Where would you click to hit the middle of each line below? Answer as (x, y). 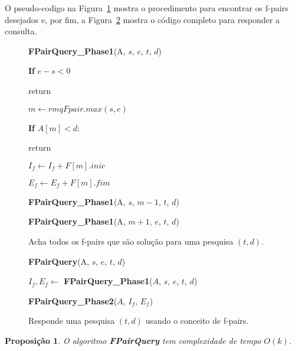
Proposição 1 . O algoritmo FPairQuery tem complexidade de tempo (133, 340)
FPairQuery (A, (59, 261)
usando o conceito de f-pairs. (197, 321)
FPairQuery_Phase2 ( (73, 300)
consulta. (21, 31)
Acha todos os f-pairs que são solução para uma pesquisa (131, 241)
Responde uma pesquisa (72, 321)
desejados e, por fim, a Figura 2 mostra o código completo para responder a (142, 19)
